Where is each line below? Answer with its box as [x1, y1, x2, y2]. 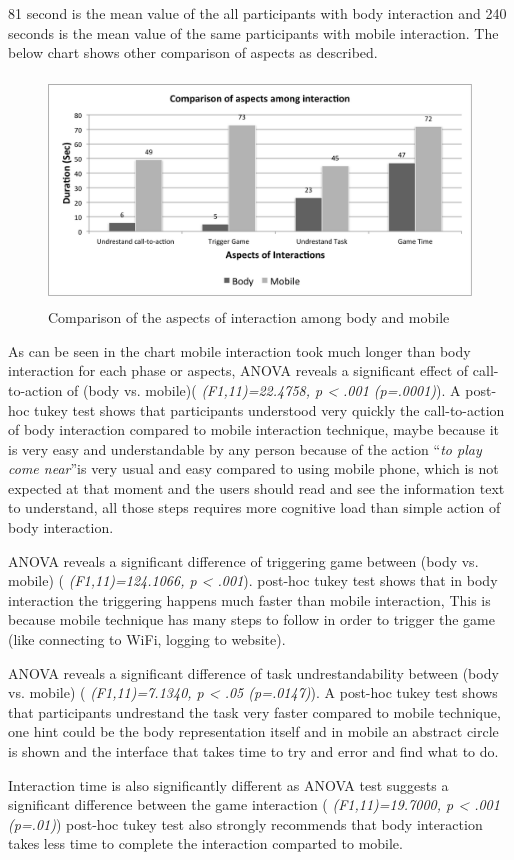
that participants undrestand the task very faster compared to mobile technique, [8, 701, 501, 722]
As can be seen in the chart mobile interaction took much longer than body [8, 340, 471, 361]
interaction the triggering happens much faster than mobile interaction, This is [8, 589, 491, 610]
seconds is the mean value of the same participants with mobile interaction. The [8, 22, 499, 43]
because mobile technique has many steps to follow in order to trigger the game [8, 609, 495, 630]
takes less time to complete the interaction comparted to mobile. [8, 833, 403, 854]
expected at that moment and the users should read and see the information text [8, 477, 505, 498]
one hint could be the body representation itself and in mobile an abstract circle [8, 721, 499, 742]
